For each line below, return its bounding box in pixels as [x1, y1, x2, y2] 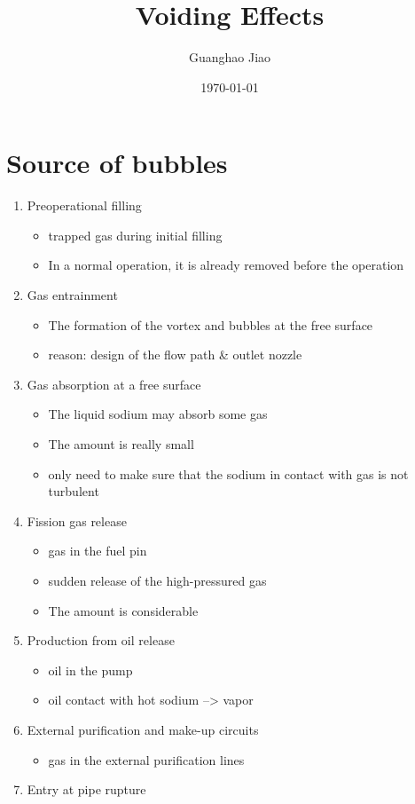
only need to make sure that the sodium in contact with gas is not [48, 464, 409, 483]
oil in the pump [48, 660, 133, 679]
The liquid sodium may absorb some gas [48, 405, 268, 423]
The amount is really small [48, 435, 194, 453]
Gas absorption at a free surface [27, 374, 201, 393]
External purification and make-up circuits [27, 720, 259, 738]
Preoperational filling [27, 196, 142, 215]
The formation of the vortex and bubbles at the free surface [48, 315, 373, 334]
